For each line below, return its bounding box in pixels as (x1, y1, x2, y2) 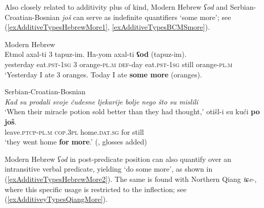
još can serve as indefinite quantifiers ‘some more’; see (62, 11, 231, 22)
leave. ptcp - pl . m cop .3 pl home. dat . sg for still (5, 126, 144, 137)
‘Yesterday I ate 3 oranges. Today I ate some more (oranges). (5, 69, 202, 79)
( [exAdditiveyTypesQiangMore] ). (5, 194, 108, 204)
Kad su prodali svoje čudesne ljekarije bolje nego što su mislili (5, 96, 198, 107)
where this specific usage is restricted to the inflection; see (5, 183, 187, 194)
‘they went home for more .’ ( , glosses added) (5, 136, 147, 147)
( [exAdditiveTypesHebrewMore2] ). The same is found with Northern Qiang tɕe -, (5, 173, 257, 184)
